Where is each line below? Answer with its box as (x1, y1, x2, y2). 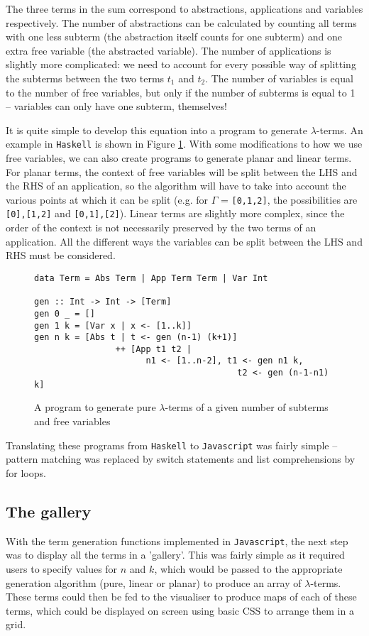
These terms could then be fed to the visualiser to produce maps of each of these (6, 589, 357, 604)
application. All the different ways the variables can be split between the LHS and (6, 234, 363, 248)
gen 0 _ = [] (34, 308, 95, 319)
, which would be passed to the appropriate (154, 561, 343, 576)
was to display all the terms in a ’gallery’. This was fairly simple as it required (6, 547, 345, 562)
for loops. (6, 465, 46, 480)
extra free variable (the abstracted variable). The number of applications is (6, 43, 331, 57)
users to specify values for (6, 561, 118, 576)
